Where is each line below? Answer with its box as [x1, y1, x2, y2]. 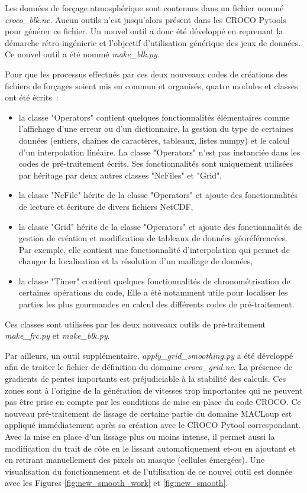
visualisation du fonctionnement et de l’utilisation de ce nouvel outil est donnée [5, 465, 293, 477]
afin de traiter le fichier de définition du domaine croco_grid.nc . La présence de [5, 361, 292, 373]
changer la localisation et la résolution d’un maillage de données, [18, 255, 253, 267]
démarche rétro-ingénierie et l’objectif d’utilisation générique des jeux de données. [5, 36, 301, 48]
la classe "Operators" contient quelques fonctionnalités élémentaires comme [18, 111, 290, 123]
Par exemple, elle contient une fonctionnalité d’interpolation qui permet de [18, 243, 290, 255]
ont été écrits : [5, 91, 59, 103]
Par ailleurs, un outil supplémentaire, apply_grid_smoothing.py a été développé [5, 349, 293, 361]
